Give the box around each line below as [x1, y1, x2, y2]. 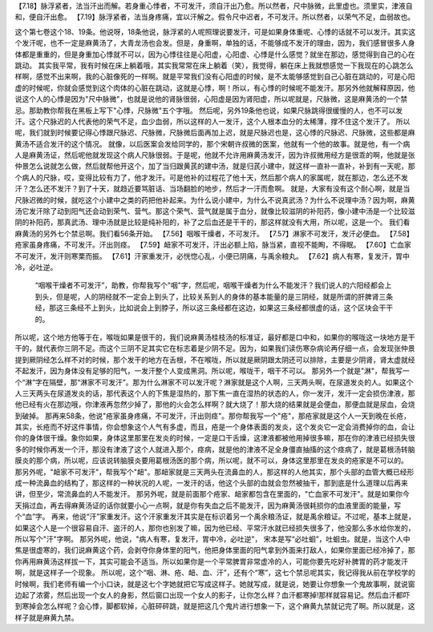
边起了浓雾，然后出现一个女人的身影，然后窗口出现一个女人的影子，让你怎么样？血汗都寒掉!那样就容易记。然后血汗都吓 [14, 590, 411, 600]
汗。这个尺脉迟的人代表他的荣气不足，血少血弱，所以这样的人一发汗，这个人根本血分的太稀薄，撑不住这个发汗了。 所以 [14, 116, 411, 126]
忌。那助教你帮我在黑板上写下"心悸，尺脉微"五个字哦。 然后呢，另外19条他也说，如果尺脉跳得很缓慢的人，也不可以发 [14, 105, 403, 115]
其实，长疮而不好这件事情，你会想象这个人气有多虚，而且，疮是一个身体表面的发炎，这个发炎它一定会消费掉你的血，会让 [14, 422, 415, 432]
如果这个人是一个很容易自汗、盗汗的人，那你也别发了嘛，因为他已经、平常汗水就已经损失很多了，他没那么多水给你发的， [14, 523, 415, 533]
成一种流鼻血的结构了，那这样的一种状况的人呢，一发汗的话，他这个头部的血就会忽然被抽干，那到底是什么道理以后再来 [14, 478, 408, 488]
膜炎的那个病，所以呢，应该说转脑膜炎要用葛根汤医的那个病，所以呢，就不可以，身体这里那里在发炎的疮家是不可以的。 [14, 456, 408, 465]
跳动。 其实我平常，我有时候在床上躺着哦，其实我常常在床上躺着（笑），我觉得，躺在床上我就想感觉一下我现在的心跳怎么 [14, 60, 414, 70]
